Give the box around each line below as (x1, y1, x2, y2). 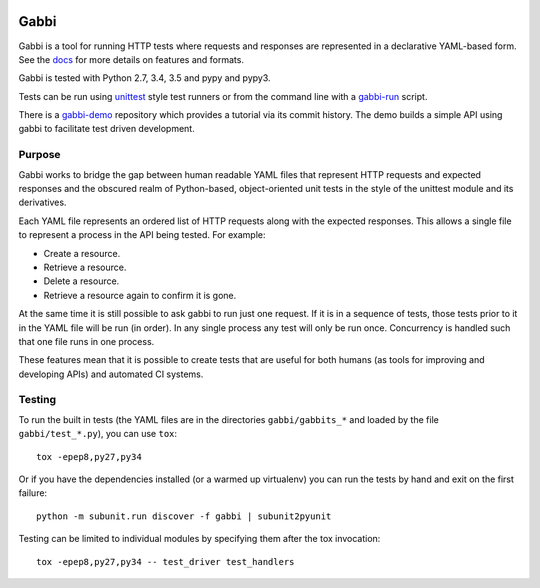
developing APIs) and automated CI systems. (18, 368, 204, 380)
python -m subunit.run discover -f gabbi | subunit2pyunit (36, 510, 332, 522)
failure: (18, 487, 48, 499)
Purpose (18, 148, 61, 162)
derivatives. (18, 196, 67, 209)
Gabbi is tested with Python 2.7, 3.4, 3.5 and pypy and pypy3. (18, 72, 271, 84)
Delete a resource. (43, 275, 120, 287)
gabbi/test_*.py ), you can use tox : (18, 428, 178, 440)
